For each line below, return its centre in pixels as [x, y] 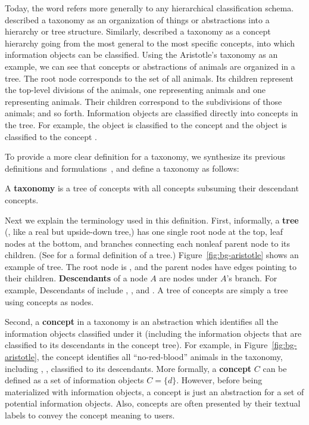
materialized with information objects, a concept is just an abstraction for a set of [154, 391]
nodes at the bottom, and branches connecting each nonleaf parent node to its [148, 243]
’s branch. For [252, 278]
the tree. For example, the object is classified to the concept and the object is [146, 124]
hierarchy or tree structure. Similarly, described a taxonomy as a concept [138, 31]
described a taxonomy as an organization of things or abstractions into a [137, 19]
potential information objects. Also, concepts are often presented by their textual [153, 403]
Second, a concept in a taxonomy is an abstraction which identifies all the [141, 322]
